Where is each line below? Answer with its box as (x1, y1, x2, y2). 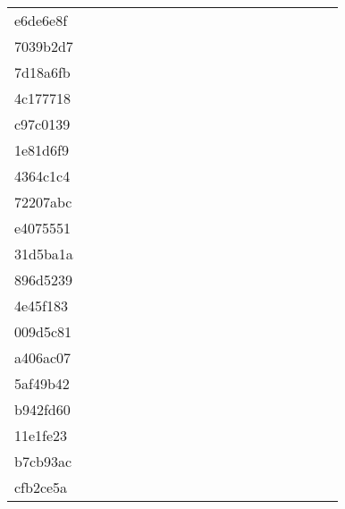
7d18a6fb (14, 62, 71, 82)
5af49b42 (14, 373, 70, 394)
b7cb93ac (14, 451, 72, 471)
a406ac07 (14, 347, 72, 368)
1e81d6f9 (14, 140, 69, 160)
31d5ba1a (14, 243, 73, 264)
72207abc (14, 191, 72, 212)
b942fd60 (14, 399, 71, 420)
